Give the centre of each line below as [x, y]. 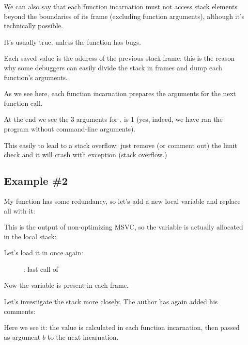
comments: [20, 311]
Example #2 [36, 181]
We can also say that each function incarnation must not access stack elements [121, 6]
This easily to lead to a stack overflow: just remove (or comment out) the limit [121, 145]
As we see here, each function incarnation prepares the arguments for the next [120, 93]
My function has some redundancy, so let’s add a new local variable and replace [122, 201]
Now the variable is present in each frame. [66, 285]
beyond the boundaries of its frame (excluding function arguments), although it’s [124, 16]
